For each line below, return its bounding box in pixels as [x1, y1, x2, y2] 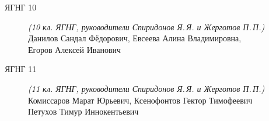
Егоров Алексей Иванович [28, 43, 121, 55]
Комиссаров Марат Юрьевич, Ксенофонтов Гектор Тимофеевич [28, 94, 253, 106]
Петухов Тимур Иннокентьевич [28, 105, 139, 118]
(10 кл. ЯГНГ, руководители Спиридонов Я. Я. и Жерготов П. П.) [28, 20, 265, 33]
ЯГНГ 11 [5, 63, 37, 75]
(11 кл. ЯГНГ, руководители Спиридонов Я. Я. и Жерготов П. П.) [28, 82, 265, 94]
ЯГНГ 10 [5, 1, 37, 13]
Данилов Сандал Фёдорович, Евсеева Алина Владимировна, [28, 32, 242, 44]
